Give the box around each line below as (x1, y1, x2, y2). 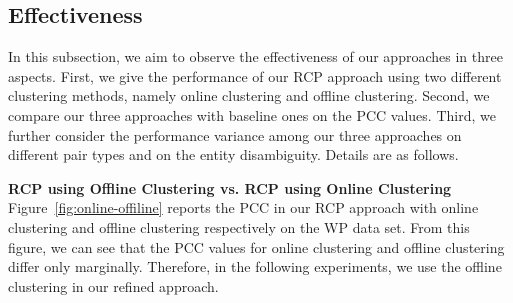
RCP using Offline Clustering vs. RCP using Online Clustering (8, 177, 452, 198)
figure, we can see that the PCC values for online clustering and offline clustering (8, 236, 505, 257)
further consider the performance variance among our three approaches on (8, 124, 462, 145)
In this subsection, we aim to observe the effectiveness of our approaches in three (8, 46, 503, 67)
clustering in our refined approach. (8, 275, 219, 296)
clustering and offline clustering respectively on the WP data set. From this (8, 216, 470, 237)
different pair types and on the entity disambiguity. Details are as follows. (8, 144, 459, 165)
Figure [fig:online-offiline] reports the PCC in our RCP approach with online (8, 197, 479, 218)
